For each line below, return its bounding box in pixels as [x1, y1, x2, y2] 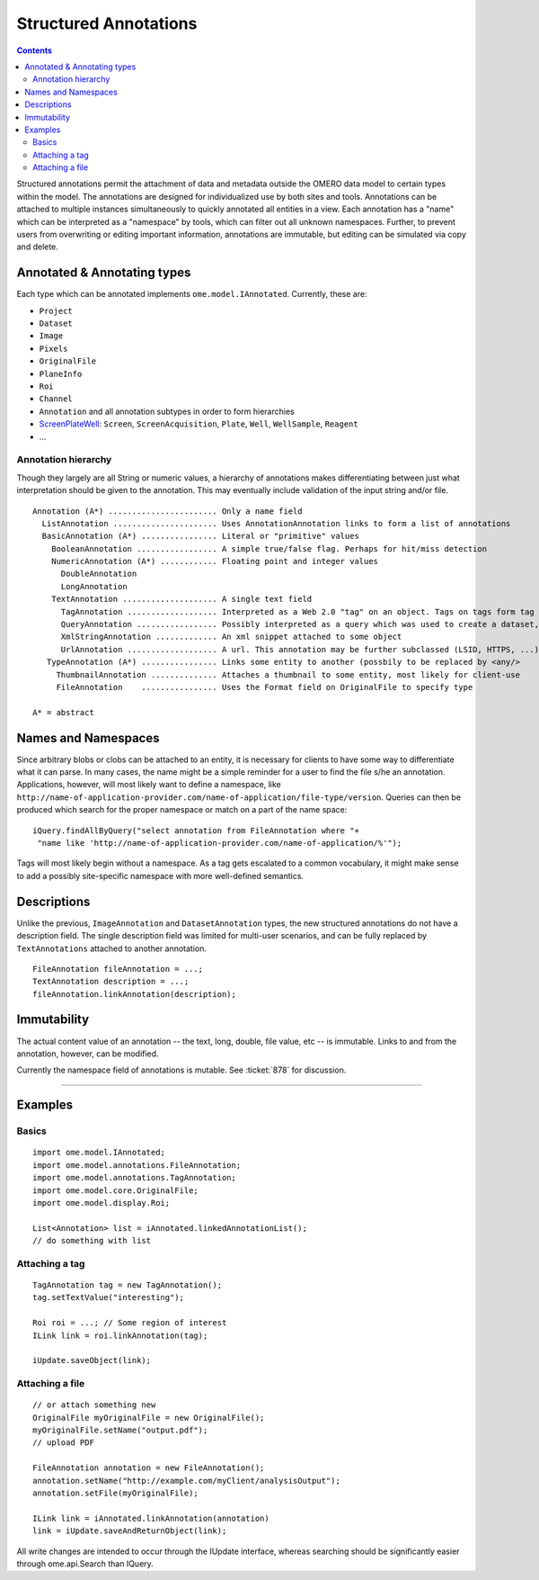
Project [39, 306, 74, 316]
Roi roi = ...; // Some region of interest [32, 1318, 227, 1328]
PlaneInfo [39, 369, 83, 379]
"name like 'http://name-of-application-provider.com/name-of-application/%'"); [37, 838, 402, 848]
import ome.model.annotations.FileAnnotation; [32, 1160, 242, 1170]
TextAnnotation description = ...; [32, 976, 190, 987]
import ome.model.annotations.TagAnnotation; [32, 1172, 237, 1183]
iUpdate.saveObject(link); [32, 1355, 152, 1366]
